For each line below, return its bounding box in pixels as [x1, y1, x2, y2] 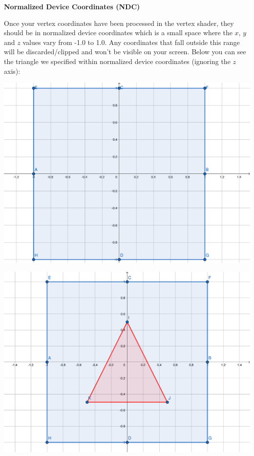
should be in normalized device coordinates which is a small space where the [4, 27, 233, 38]
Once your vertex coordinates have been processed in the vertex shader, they [4, 18, 234, 28]
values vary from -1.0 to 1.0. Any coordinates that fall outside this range [22, 37, 240, 47]
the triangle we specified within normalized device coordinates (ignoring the [4, 56, 231, 66]
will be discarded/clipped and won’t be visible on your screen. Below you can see [4, 46, 246, 57]
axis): [4, 65, 21, 76]
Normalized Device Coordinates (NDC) [4, 1, 140, 11]
